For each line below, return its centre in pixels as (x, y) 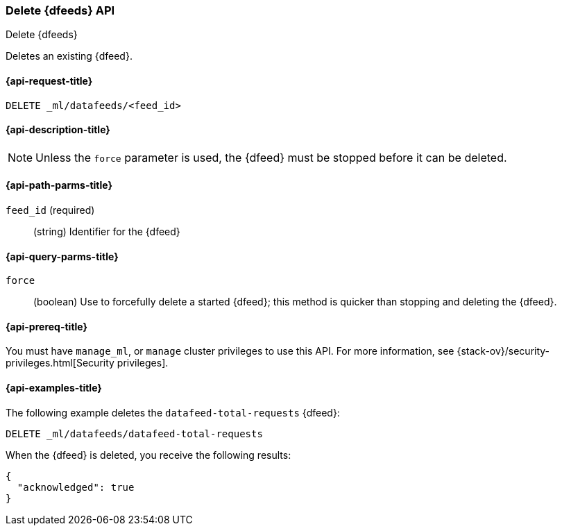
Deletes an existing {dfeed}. (69, 56)
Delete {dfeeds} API (60, 10)
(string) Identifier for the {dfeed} (107, 232)
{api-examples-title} (54, 388)
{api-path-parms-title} (59, 185)
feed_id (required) (50, 210)
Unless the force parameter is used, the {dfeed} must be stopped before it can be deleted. (271, 157)
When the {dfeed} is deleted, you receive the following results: (148, 455)
